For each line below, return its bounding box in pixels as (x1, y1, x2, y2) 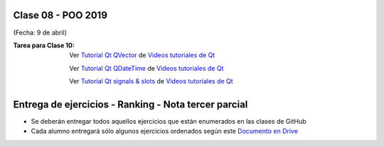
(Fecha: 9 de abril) (13, 28, 68, 37)
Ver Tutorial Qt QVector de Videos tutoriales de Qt (69, 51, 215, 59)
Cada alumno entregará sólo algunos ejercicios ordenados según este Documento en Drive (31, 127, 299, 136)
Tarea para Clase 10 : (13, 41, 75, 49)
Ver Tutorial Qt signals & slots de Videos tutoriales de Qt (69, 77, 234, 86)
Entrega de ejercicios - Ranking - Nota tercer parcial (13, 98, 248, 110)
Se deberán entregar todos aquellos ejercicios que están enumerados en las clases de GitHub (31, 117, 306, 125)
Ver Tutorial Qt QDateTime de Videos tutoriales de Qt (69, 64, 224, 72)
